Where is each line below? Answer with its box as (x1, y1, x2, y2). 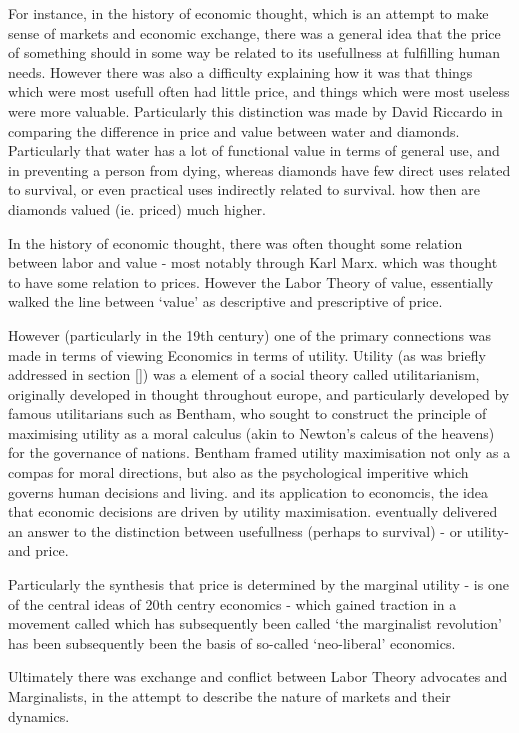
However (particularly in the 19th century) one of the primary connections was (8, 324, 491, 345)
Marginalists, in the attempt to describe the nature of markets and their (8, 686, 451, 706)
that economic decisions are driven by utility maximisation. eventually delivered (8, 501, 498, 522)
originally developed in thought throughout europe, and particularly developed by (8, 383, 510, 404)
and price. (8, 540, 69, 561)
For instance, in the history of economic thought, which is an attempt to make (8, 3, 489, 23)
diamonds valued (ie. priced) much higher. (8, 198, 267, 219)
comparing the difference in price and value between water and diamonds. (8, 120, 460, 141)
